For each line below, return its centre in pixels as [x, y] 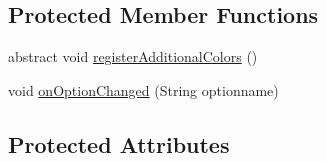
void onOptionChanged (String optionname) [143, 89]
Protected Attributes [119, 143]
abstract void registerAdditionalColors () [133, 56]
